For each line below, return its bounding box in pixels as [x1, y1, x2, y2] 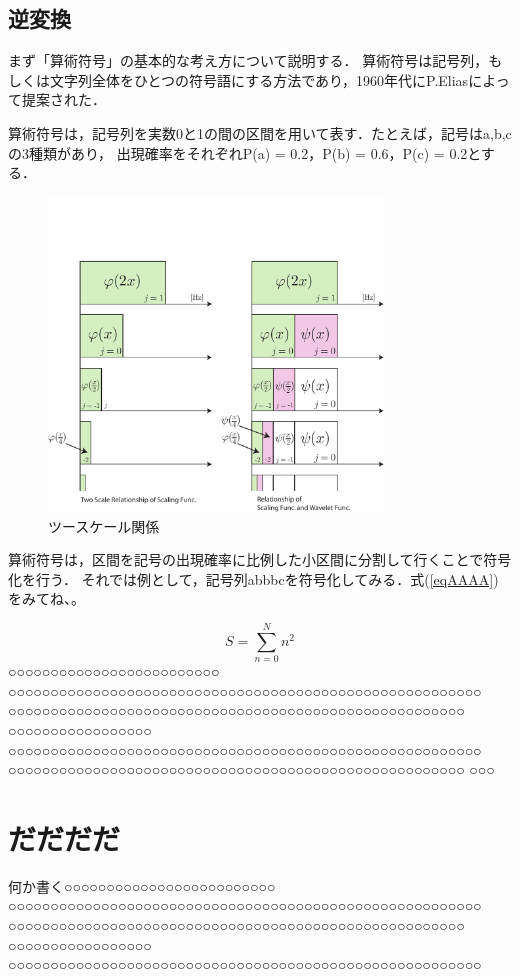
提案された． [21, 89, 106, 110]
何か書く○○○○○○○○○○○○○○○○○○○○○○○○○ [8, 875, 276, 896]
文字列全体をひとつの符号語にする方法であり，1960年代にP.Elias [49, 69, 469, 90]
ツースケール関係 [48, 515, 160, 536]
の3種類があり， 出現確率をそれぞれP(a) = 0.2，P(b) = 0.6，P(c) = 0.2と [8, 142, 481, 163]
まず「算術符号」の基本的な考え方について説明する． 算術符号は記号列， [8, 50, 489, 71]
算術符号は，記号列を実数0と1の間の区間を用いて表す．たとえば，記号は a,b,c [8, 122, 512, 143]
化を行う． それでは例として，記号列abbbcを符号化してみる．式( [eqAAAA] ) [8, 568, 499, 589]
